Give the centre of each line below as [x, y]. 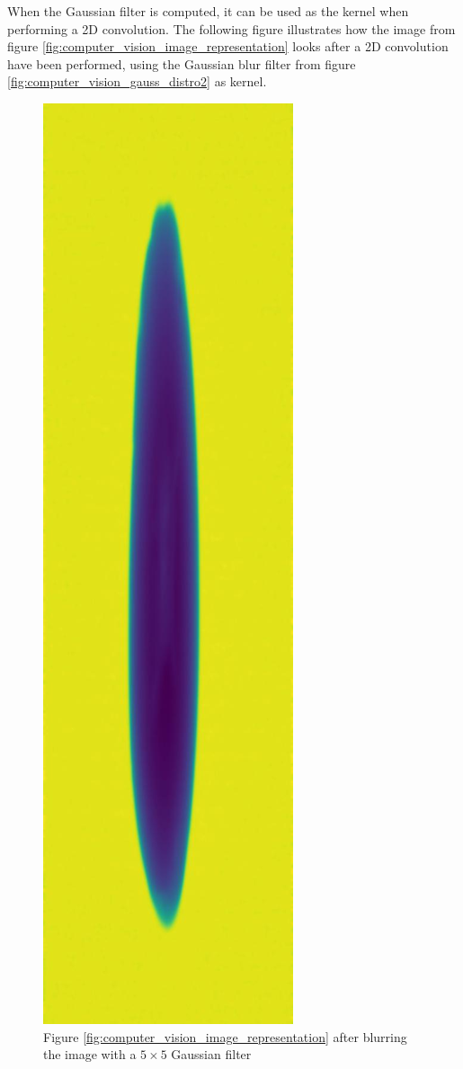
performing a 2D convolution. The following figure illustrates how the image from [231, 28]
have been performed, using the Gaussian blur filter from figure [182, 63]
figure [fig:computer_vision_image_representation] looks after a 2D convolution [228, 46]
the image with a [90, 1054]
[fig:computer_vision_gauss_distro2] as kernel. [137, 81]
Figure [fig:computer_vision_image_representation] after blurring [225, 1036]
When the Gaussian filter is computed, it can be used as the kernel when [208, 11]
